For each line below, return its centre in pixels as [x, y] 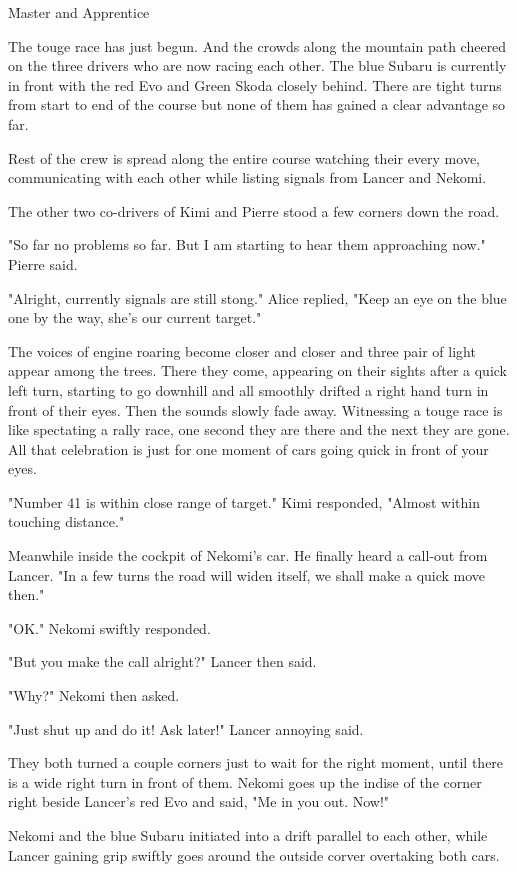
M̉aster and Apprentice [79, 12]
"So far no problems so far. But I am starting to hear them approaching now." [247, 244]
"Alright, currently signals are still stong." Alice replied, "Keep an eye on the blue [257, 297]
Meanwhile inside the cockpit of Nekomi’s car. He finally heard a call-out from [248, 555]
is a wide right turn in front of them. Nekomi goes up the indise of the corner [245, 781]
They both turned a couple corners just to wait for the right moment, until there [256, 762]
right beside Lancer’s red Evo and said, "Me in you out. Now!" [199, 801]
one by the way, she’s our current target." [135, 317]
